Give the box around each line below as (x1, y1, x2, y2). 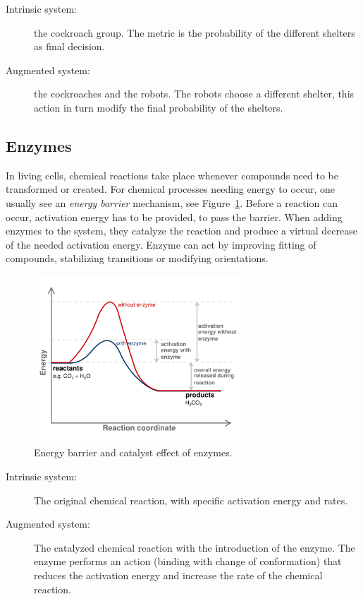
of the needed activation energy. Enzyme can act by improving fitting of (6, 237, 316, 251)
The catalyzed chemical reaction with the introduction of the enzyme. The (34, 540, 355, 554)
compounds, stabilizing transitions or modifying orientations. (6, 251, 269, 266)
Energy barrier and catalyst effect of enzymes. (34, 445, 233, 460)
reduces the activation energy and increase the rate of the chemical (34, 568, 323, 583)
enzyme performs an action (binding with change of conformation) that (34, 554, 342, 569)
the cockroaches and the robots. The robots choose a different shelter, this (34, 86, 355, 101)
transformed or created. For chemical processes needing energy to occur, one (6, 182, 336, 196)
